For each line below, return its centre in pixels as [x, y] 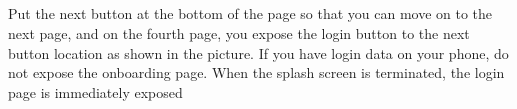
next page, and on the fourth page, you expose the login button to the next [239, 32]
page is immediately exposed [95, 91]
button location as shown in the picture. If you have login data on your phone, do [258, 52]
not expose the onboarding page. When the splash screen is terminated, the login [256, 72]
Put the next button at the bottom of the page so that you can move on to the [250, 13]
